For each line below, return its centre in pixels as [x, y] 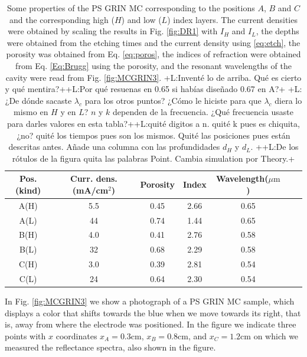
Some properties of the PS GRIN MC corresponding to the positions [131, 8]
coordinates [76, 335]
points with [25, 335]
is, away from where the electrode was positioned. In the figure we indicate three [151, 324]
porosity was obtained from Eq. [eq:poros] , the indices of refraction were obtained [153, 54]
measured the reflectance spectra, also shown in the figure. [110, 347]
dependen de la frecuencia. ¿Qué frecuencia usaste [203, 112]
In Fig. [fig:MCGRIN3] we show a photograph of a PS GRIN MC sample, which [150, 301]
